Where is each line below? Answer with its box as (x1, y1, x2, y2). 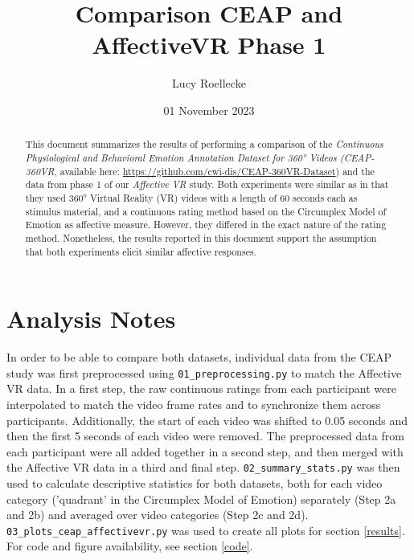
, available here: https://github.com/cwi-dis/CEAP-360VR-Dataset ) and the (54, 164, 375, 178)
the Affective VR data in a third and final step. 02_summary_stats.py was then (6, 459, 400, 476)
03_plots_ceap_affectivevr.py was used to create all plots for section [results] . (6, 521, 405, 538)
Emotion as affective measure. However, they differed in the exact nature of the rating (25, 218, 387, 231)
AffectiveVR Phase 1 (92, 28, 326, 61)
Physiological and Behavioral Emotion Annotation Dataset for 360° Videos (25, 150, 337, 164)
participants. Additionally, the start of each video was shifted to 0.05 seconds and (6, 411, 408, 428)
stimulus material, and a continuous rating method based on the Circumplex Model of (25, 204, 387, 218)
